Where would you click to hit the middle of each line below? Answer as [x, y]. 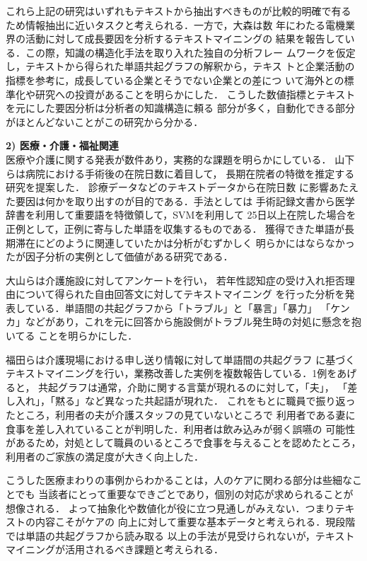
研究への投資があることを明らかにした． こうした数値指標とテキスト [195, 94]
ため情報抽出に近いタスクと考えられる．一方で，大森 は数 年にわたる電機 [176, 24]
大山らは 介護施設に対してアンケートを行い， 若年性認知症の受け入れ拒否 [175, 280]
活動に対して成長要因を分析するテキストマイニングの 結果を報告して [185, 39]
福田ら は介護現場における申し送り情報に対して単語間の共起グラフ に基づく [181, 359]
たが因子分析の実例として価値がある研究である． [120, 256]
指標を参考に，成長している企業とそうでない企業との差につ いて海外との [175, 80]
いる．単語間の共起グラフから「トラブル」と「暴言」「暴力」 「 [183, 307]
